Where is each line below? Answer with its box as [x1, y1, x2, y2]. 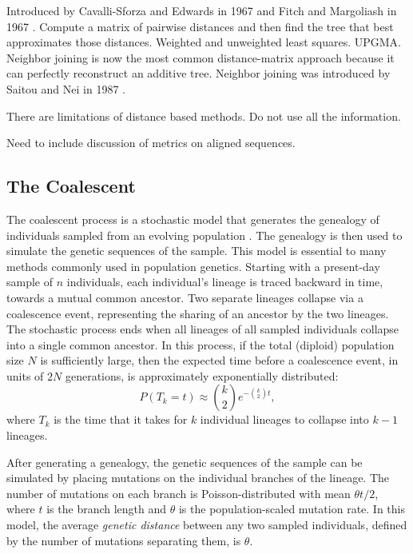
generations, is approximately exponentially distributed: [65, 367, 339, 384]
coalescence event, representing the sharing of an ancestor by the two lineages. [6, 305, 389, 321]
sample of [6, 273, 54, 290]
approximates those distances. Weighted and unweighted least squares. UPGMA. [6, 34, 402, 50]
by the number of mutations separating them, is [6, 532, 241, 548]
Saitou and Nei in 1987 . [6, 80, 125, 97]
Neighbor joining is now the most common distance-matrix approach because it [6, 49, 395, 66]
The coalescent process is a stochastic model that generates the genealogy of [6, 210, 379, 227]
